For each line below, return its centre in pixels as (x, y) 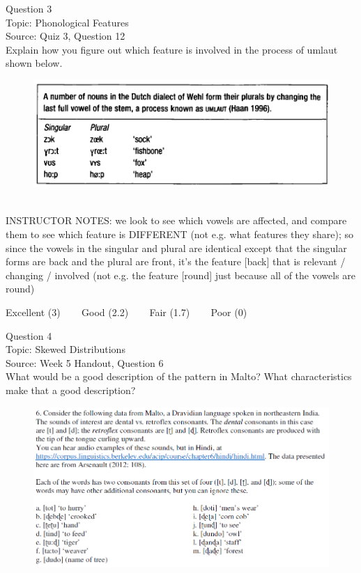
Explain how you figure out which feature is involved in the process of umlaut (172, 49)
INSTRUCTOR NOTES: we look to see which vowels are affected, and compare (176, 220)
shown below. (34, 63)
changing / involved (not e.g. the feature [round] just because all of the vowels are (181, 275)
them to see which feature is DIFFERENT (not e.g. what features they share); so (180, 234)
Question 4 (29, 335)
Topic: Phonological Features (67, 22)
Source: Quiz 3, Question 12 (66, 36)
